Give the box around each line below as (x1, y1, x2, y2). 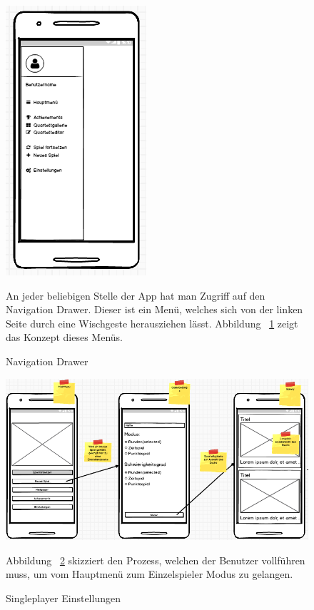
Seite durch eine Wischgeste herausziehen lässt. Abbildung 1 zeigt (6, 315, 298, 330)
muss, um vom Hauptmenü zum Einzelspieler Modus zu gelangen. (6, 566, 293, 581)
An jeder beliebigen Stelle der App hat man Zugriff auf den (6, 288, 265, 303)
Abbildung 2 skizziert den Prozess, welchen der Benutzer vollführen (6, 552, 305, 567)
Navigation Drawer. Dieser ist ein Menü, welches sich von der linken (6, 302, 303, 317)
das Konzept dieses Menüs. (6, 330, 123, 345)
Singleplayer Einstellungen (6, 590, 121, 605)
